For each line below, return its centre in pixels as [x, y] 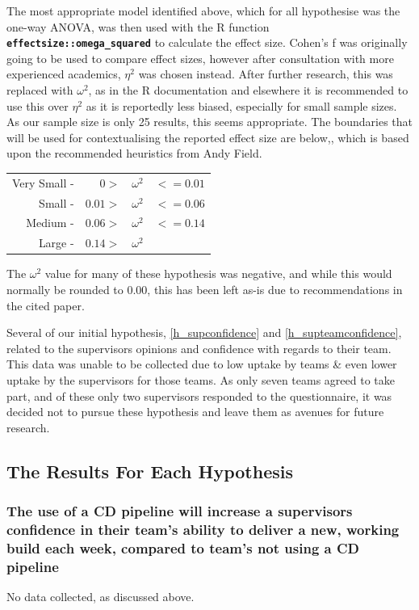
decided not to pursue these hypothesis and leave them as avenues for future [195, 412]
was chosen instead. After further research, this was [266, 74]
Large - [56, 243]
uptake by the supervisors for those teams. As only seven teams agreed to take [201, 379]
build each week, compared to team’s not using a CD [183, 547]
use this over [38, 105]
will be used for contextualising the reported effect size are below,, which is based [208, 137]
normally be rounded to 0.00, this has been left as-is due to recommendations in [205, 289]
